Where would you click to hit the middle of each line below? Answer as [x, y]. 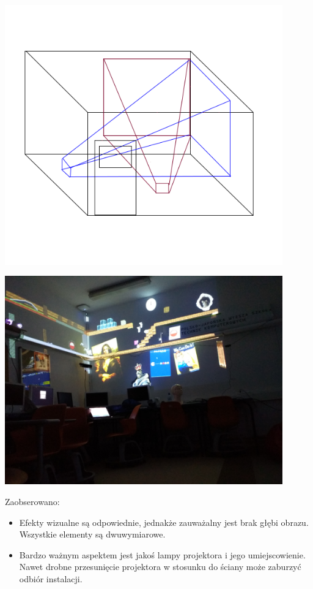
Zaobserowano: [32, 501]
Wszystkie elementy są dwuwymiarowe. [92, 534]
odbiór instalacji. [51, 578]
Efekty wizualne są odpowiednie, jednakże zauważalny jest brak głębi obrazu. [164, 522]
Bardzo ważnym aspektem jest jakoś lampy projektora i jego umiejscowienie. [162, 554]
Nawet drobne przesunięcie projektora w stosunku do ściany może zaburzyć [160, 567]
